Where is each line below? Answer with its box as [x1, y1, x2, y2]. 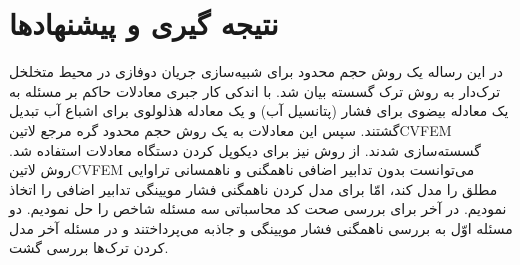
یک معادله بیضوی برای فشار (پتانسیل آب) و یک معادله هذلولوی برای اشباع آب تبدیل [9, 100, 509, 121]
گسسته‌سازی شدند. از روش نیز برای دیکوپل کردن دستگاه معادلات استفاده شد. [9, 139, 481, 160]
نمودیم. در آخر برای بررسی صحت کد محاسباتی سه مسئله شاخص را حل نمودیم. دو [9, 198, 507, 219]
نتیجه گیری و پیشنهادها [9, 3, 279, 44]
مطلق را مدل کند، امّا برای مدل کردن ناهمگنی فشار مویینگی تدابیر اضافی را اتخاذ [9, 178, 498, 199]
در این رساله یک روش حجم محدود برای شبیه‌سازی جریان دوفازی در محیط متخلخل [9, 61, 503, 82]
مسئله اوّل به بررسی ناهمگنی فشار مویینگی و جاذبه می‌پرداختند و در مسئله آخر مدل [9, 217, 513, 238]
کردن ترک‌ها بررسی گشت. [9, 237, 169, 258]
